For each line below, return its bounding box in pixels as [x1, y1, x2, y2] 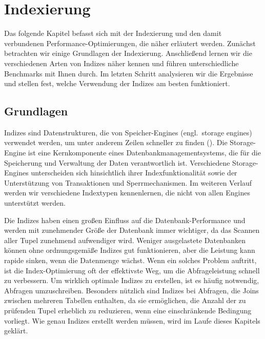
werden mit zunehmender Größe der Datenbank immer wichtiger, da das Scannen [4, 225, 260, 235]
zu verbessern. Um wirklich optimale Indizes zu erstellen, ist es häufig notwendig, [4, 275, 259, 286]
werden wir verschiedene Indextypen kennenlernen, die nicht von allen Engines [4, 187, 251, 198]
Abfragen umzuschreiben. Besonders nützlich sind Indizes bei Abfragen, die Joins [4, 285, 259, 295]
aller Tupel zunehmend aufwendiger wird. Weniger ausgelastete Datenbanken [4, 234, 246, 245]
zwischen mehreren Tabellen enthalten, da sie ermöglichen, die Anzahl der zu [4, 295, 246, 306]
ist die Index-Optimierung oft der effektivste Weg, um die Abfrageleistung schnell [4, 265, 260, 275]
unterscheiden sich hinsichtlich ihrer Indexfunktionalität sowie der [31, 167, 237, 178]
